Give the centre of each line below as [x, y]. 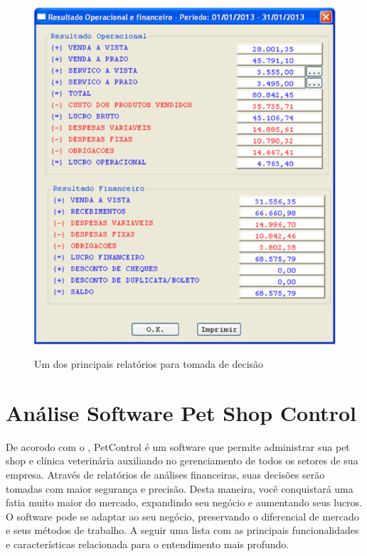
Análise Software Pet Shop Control [181, 412]
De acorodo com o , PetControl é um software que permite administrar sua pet [178, 446]
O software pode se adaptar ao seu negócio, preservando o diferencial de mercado [182, 516]
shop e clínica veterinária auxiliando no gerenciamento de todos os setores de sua [182, 460]
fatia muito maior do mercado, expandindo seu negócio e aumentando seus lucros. [184, 502]
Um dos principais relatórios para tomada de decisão [149, 364]
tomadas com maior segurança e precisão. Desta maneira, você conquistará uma [180, 488]
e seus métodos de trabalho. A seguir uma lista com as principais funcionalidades [182, 530]
